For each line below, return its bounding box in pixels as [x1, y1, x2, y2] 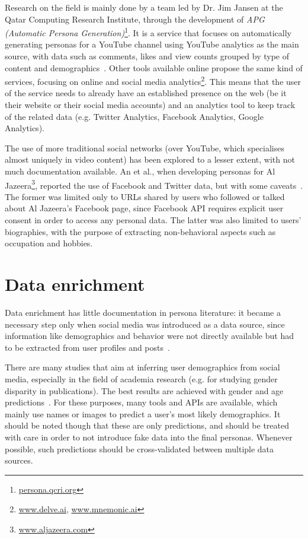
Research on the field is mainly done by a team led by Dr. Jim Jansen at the [5, 1, 283, 13]
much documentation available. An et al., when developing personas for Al [5, 165, 275, 177]
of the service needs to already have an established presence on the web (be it [5, 87, 287, 99]
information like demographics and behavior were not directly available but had [5, 329, 294, 342]
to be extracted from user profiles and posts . [5, 341, 170, 353]
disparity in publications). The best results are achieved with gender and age [5, 384, 284, 397]
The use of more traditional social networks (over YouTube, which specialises [5, 141, 284, 154]
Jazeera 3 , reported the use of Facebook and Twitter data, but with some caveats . [5, 177, 303, 191]
